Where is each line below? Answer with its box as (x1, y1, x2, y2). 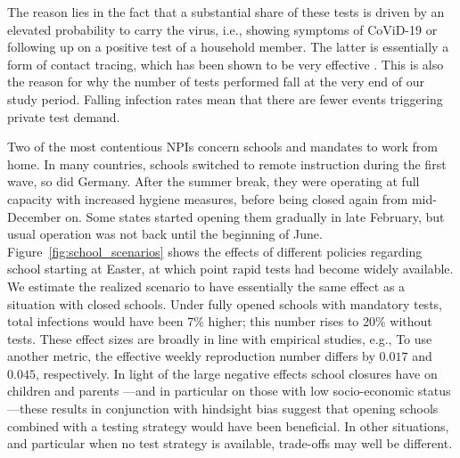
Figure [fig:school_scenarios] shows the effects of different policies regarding (7, 241, 423, 260)
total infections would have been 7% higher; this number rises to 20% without (7, 312, 432, 331)
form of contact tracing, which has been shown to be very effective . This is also (7, 54, 444, 73)
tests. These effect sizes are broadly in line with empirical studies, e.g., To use (7, 329, 432, 348)
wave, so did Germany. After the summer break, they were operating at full (7, 172, 420, 191)
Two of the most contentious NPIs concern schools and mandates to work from (7, 137, 438, 156)
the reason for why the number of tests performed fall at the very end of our (7, 72, 424, 91)
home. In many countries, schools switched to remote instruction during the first (7, 154, 447, 173)
